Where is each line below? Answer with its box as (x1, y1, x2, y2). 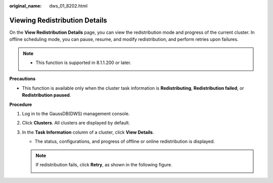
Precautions (9, 76, 36, 82)
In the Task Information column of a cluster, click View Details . (22, 129, 154, 135)
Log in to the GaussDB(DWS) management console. (22, 111, 130, 117)
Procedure (9, 101, 32, 107)
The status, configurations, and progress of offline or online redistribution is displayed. (34, 139, 215, 145)
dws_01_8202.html (49, 3, 88, 9)
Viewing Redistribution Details (9, 16, 107, 25)
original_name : (9, 3, 42, 9)
